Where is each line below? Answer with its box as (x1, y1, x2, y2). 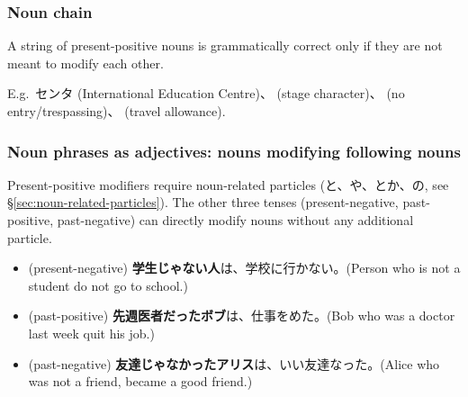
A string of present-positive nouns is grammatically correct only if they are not (7, 36, 443, 55)
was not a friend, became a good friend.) (28, 372, 253, 391)
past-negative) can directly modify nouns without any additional (57, 211, 414, 229)
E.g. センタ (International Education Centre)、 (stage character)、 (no (7, 84, 405, 103)
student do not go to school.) (28, 275, 188, 294)
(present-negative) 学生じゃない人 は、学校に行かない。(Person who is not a (28, 258, 461, 277)
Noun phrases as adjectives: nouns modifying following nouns (7, 140, 461, 162)
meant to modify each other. (7, 53, 164, 72)
